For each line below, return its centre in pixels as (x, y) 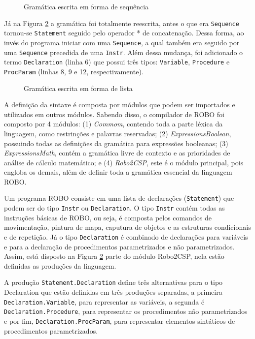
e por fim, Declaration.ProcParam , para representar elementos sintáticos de (120, 321)
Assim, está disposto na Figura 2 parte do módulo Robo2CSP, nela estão (114, 256)
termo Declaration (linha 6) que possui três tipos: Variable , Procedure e (117, 62)
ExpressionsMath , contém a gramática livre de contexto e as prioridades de (117, 153)
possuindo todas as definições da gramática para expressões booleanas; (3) (116, 143)
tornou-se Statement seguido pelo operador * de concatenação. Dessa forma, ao (124, 33)
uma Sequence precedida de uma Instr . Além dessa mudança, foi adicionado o (124, 52)
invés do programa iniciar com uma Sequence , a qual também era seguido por (122, 42)
